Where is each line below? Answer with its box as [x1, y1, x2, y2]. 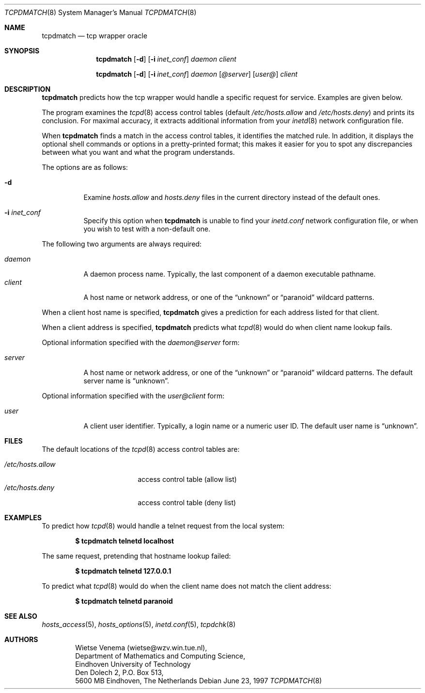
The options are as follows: [42, 163, 128, 171]
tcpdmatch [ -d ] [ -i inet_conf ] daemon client [96, 55, 236, 63]
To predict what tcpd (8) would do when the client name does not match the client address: [42, 582, 331, 590]
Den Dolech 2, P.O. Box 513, [75, 668, 164, 676]
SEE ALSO [4, 612, 37, 620]
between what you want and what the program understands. [42, 148, 235, 156]
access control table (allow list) [138, 475, 237, 483]
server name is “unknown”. [83, 377, 169, 385]
